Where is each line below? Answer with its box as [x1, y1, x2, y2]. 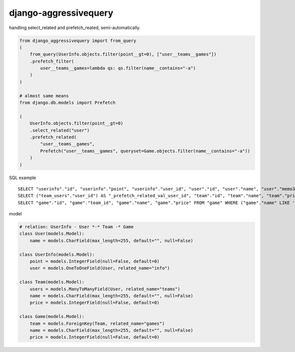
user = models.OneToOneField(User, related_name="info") [29, 265, 170, 271]
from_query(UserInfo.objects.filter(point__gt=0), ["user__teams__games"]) [29, 52, 217, 57]
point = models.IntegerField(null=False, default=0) [29, 259, 160, 264]
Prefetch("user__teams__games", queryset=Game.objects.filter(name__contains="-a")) [40, 148, 250, 154]
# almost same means [19, 93, 69, 99]
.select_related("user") [29, 127, 90, 133]
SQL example [9, 175, 36, 180]
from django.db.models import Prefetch [19, 100, 116, 106]
